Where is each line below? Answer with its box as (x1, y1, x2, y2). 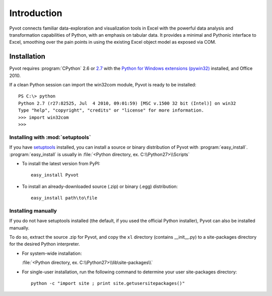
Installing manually (9, 207, 57, 214)
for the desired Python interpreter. (9, 241, 80, 247)
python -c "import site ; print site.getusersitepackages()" (31, 280, 185, 286)
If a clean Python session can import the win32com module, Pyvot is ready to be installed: (9, 82, 196, 88)
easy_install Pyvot (31, 172, 79, 178)
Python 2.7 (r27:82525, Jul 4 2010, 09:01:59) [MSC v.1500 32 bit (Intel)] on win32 (18, 101, 236, 106)
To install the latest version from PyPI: (22, 160, 101, 166)
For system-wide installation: (22, 250, 82, 256)
